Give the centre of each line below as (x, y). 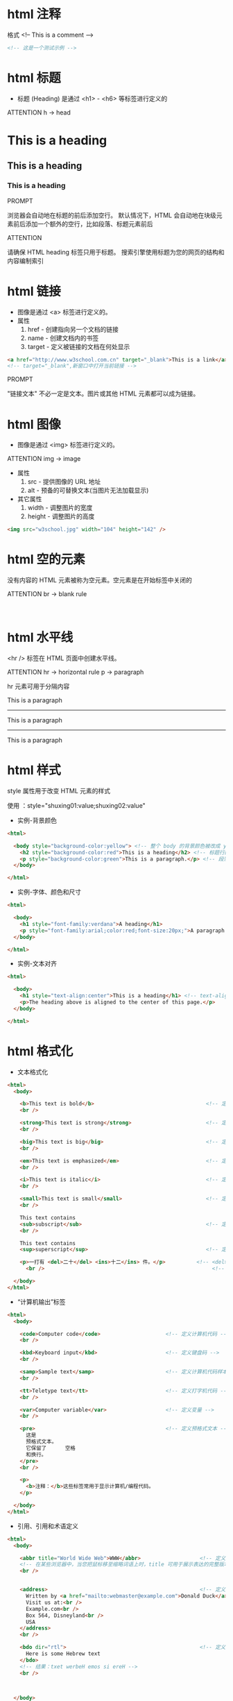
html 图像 (34, 424)
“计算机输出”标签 (41, 1301)
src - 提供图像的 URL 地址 (64, 482)
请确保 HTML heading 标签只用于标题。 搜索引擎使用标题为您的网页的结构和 (116, 252)
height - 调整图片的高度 (61, 516)
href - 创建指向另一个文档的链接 (73, 329)
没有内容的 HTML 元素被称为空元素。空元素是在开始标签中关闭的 (100, 580)
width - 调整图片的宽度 (60, 508)
